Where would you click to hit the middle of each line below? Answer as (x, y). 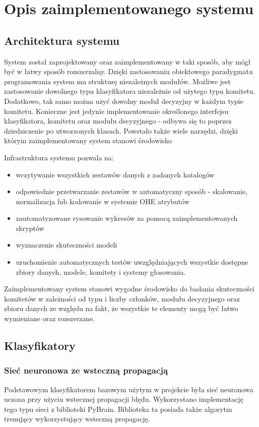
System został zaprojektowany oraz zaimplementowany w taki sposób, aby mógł (127, 61)
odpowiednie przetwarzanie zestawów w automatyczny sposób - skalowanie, (132, 191)
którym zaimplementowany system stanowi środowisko (88, 140)
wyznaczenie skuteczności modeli (67, 245)
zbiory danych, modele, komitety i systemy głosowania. (101, 271)
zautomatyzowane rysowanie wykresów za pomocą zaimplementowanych (127, 218)
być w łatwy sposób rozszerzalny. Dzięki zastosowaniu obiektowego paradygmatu (128, 71)
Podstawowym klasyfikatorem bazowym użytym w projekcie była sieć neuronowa (129, 389)
